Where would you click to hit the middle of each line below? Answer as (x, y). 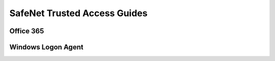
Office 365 (27, 31)
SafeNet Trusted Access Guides (78, 13)
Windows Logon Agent (46, 47)
